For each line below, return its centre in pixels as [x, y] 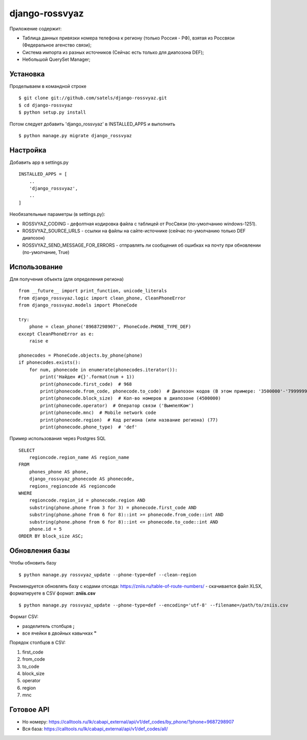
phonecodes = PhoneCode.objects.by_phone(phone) [81, 355]
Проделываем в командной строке [48, 86]
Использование [36, 267]
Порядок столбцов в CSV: [38, 643]
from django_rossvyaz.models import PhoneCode [78, 305]
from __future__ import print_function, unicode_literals [93, 291]
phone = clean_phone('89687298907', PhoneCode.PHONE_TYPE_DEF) [110, 327]
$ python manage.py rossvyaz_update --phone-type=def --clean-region [108, 575]
